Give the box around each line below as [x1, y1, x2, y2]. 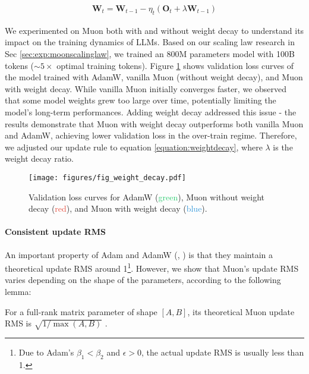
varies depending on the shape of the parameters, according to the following [5, 274, 281, 286]
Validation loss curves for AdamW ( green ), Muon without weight [29, 190, 265, 203]
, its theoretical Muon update [187, 305, 295, 318]
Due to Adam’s [18, 345, 74, 358]
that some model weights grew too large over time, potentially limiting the [5, 94, 276, 106]
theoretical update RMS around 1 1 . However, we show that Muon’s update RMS [5, 260, 299, 274]
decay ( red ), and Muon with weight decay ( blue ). [29, 202, 207, 215]
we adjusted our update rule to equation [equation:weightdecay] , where [5, 140, 263, 153]
